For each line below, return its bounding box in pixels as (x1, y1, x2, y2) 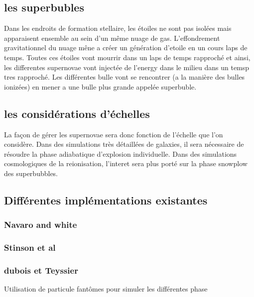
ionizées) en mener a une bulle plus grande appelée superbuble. (4, 81, 197, 92)
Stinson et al (4, 241, 56, 254)
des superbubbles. (4, 168, 58, 178)
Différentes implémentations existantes (4, 192, 208, 207)
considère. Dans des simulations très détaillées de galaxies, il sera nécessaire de (4, 139, 244, 149)
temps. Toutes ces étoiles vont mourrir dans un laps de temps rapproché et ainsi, (4, 52, 251, 62)
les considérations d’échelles (4, 105, 150, 121)
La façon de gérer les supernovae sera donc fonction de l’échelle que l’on (4, 129, 223, 139)
